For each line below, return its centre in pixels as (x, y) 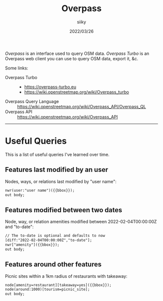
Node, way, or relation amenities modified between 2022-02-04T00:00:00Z (81, 222)
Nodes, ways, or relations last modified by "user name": (61, 181)
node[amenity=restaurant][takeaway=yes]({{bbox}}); (58, 285)
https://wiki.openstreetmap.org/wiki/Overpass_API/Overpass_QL (82, 106)
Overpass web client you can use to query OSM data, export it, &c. (72, 58)
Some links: (16, 68)
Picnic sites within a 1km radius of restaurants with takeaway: (66, 276)
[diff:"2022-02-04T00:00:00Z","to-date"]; (49, 240)
